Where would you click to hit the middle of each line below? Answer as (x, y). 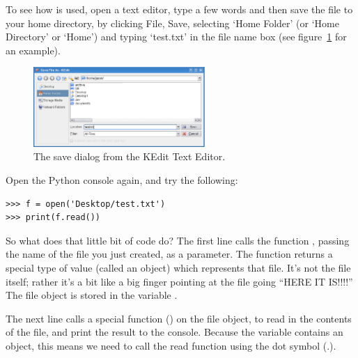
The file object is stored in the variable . (92, 295)
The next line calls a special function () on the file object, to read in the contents (179, 318)
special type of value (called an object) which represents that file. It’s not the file (178, 267)
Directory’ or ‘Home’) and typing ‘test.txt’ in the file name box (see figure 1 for (176, 37)
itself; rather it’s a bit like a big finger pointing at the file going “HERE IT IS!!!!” (179, 281)
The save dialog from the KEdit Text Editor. (130, 156)
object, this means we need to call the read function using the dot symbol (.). (171, 345)
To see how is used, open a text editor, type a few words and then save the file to (179, 9)
